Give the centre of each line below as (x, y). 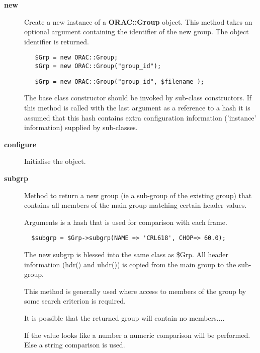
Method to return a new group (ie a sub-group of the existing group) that (138, 195)
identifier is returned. (57, 41)
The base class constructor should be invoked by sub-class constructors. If (138, 98)
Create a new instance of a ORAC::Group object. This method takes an (138, 21)
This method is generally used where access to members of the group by (135, 291)
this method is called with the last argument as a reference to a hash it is (137, 107)
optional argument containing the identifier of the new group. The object (137, 32)
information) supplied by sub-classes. (81, 127)
